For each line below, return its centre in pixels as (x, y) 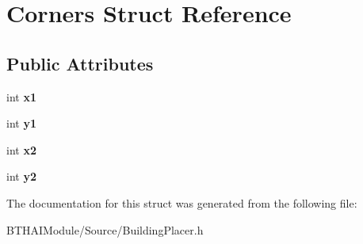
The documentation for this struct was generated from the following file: (182, 202)
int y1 (21, 123)
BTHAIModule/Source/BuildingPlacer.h (105, 229)
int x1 (21, 96)
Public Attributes (80, 63)
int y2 (21, 176)
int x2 (21, 149)
